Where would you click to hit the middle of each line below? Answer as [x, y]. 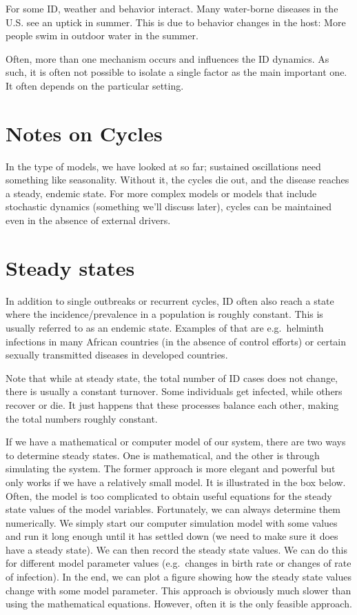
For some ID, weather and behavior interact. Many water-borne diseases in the [172, 8]
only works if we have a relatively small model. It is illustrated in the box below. [176, 482]
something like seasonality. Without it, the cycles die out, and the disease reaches [177, 180]
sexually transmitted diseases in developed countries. [117, 355]
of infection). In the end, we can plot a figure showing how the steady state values [178, 577]
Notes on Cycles [84, 133]
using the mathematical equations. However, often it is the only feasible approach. [179, 604]
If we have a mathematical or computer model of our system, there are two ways [176, 442]
